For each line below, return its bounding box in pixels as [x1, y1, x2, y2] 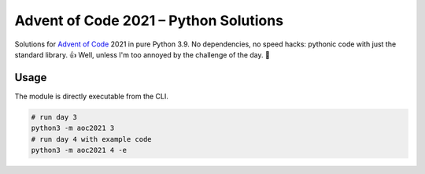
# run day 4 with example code [31, 135, 153, 143]
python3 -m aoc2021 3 [31, 124, 115, 133]
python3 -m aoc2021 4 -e [31, 146, 128, 154]
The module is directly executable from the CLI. [14, 91, 169, 101]
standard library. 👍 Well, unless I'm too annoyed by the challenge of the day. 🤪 [14, 50, 271, 59]
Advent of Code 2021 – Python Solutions [14, 12, 283, 29]
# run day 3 [31, 113, 78, 121]
